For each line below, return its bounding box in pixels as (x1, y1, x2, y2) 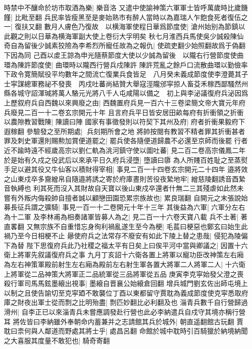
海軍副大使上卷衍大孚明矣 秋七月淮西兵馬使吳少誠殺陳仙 (64, 31, 244, 41)
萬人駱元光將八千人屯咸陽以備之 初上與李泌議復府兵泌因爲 (58, 88, 248, 98)
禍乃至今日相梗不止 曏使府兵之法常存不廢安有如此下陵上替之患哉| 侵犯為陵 (4, 231, 241, 241)
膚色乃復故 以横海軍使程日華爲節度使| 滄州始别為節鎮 (64, 21, 238, 32)
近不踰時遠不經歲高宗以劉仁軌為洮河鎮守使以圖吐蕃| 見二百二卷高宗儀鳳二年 (4, 145, 246, 155)
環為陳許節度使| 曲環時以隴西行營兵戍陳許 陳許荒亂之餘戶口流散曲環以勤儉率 (4, 59, 248, 69)
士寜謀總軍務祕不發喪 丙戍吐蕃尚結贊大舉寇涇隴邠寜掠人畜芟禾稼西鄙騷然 (4, 78, 241, 88)
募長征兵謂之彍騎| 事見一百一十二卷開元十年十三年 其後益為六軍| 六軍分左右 (4, 202, 245, 212)
